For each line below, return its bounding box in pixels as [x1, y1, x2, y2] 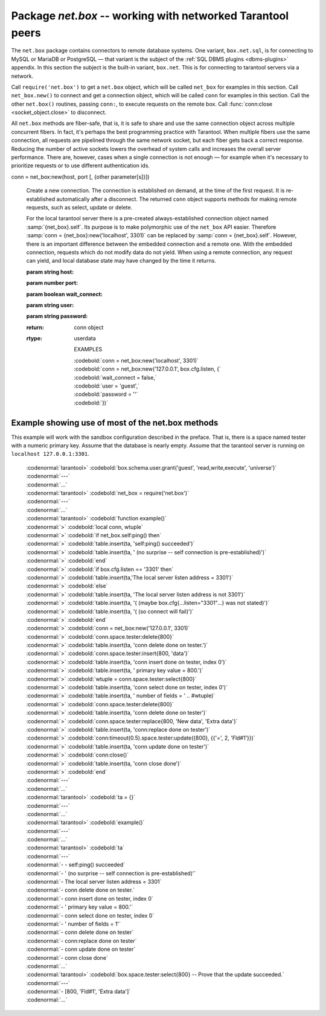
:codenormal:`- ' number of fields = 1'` [26, 920, 121, 927]
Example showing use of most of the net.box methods [11, 417, 219, 428]
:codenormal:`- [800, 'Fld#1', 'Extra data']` [26, 988, 131, 995]
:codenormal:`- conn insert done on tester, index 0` [26, 895, 153, 902]
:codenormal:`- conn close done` [26, 954, 108, 961]
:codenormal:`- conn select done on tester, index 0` [26, 912, 155, 919]
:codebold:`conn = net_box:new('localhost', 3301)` [74, 357, 199, 364]
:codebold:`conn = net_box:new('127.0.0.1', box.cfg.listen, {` [74, 365, 222, 372]
